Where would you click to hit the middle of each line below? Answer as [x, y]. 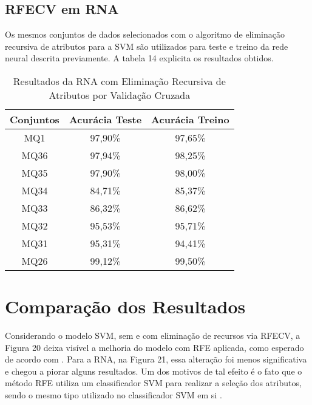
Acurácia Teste [105, 119]
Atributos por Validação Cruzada [120, 95]
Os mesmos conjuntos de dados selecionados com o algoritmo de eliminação [145, 34]
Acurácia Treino [190, 119]
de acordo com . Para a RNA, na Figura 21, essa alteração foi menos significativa [156, 359]
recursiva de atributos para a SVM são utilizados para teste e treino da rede [147, 46]
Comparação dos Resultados [125, 306]
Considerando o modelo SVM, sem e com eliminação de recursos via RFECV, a [153, 335]
